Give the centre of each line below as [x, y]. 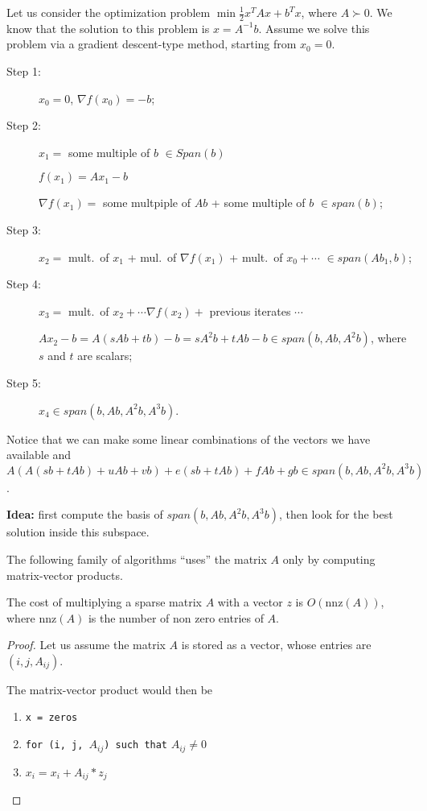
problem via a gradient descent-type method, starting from [152, 44]
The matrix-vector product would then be [110, 689]
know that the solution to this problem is [108, 28]
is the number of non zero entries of [176, 617]
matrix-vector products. [65, 575]
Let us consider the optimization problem [109, 12]
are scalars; [105, 356]
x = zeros [51, 718]
